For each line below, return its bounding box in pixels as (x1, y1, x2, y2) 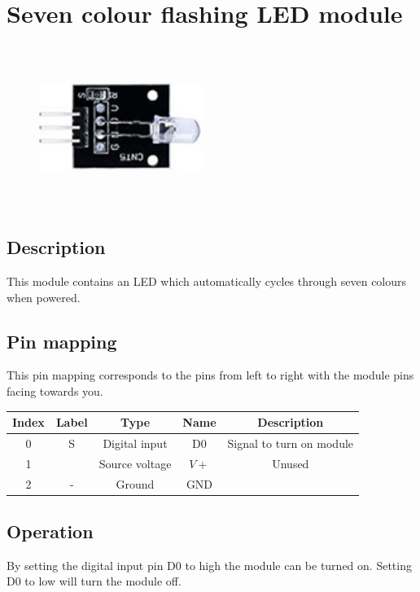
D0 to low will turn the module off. (7, 572, 182, 590)
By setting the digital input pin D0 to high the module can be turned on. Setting (7, 556, 412, 573)
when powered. (7, 288, 81, 305)
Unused (272, 454, 309, 471)
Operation (7, 519, 94, 544)
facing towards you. (7, 382, 103, 399)
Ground (116, 475, 155, 492)
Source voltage (98, 454, 172, 471)
